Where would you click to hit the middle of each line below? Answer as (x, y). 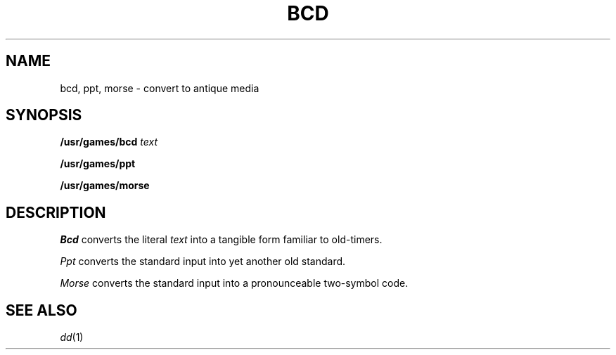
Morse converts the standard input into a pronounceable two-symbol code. (234, 283)
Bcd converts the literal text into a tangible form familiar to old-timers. (221, 240)
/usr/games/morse (105, 186)
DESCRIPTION (56, 212)
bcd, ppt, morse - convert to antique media (160, 88)
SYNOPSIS (44, 115)
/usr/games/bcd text (109, 142)
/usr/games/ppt (98, 164)
